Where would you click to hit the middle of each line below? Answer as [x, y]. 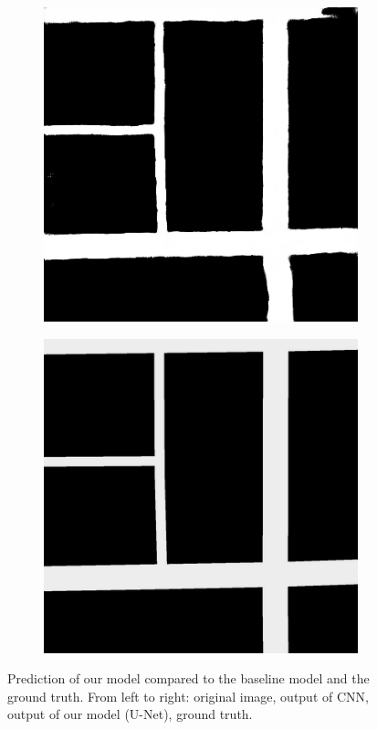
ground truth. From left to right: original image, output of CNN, [188, 696]
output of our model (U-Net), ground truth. [130, 714]
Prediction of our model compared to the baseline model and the [188, 678]
